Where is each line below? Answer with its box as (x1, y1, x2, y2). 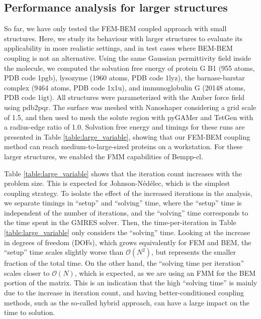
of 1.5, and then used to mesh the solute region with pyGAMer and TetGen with (4, 112, 253, 122)
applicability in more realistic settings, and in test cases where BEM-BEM (4, 43, 233, 53)
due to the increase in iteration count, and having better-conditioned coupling (4, 287, 244, 298)
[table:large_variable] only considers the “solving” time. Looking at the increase (4, 227, 250, 238)
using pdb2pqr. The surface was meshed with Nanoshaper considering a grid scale (4, 101, 256, 112)
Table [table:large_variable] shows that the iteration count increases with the (4, 168, 242, 178)
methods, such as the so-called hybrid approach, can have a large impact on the (4, 297, 250, 307)
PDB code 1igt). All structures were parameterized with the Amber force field (4, 92, 245, 102)
